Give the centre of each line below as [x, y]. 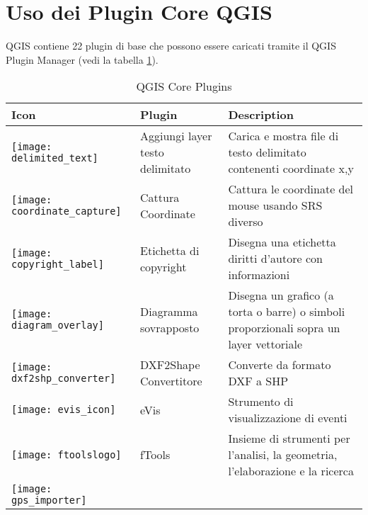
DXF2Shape [170, 365]
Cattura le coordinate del [291, 189]
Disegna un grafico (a [281, 295]
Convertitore [171, 381]
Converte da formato [280, 365]
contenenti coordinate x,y [291, 169]
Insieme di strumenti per [289, 438]
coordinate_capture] [67, 211]
